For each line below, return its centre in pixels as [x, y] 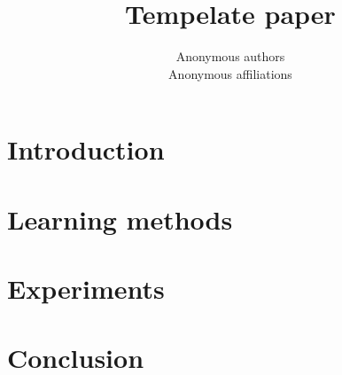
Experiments [86, 289]
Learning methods [120, 219]
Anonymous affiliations [230, 73]
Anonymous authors [230, 56]
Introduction [86, 149]
